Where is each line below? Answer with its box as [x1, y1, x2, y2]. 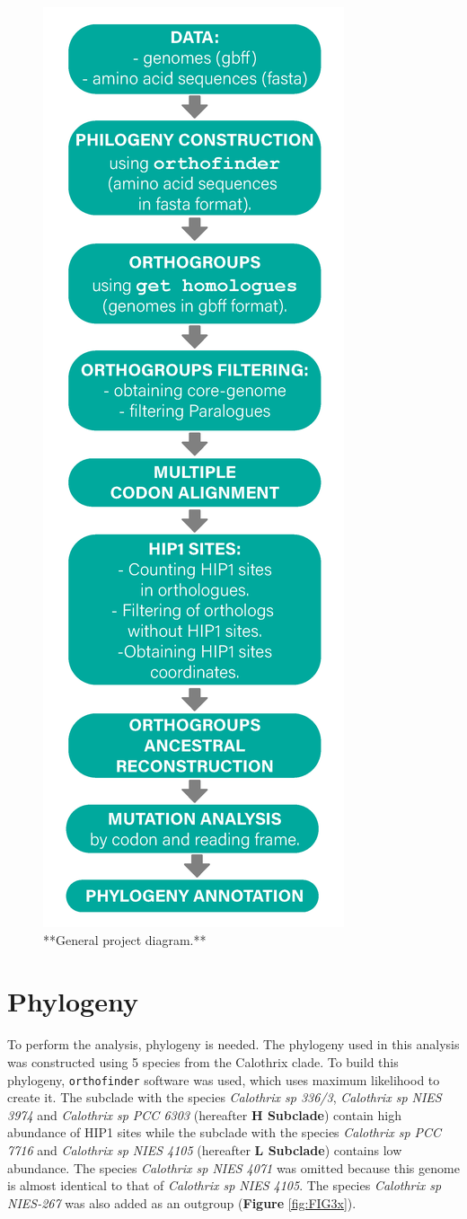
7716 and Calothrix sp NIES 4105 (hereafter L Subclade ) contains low [7, 1140, 402, 1159]
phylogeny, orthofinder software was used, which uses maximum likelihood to [7, 1070, 440, 1089]
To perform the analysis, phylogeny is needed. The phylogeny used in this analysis [7, 1035, 460, 1054]
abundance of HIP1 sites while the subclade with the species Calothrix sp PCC [7, 1123, 442, 1142]
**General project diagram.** [43, 930, 207, 949]
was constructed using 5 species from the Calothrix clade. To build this [7, 1052, 399, 1071]
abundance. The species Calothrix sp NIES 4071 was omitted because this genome [7, 1158, 460, 1177]
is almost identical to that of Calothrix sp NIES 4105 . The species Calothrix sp [7, 1176, 442, 1195]
